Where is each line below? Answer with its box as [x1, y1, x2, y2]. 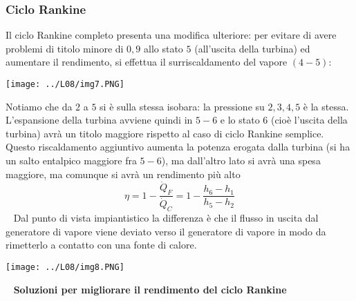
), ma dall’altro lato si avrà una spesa [161, 153, 321, 168]
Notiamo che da [6, 99, 73, 113]
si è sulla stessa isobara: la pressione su [100, 99, 265, 113]
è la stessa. [303, 99, 349, 113]
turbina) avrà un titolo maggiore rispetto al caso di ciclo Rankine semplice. [6, 126, 324, 140]
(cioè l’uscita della [270, 113, 348, 127]
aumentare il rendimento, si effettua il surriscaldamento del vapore [6, 55, 288, 69]
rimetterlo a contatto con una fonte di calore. [6, 237, 197, 252]
